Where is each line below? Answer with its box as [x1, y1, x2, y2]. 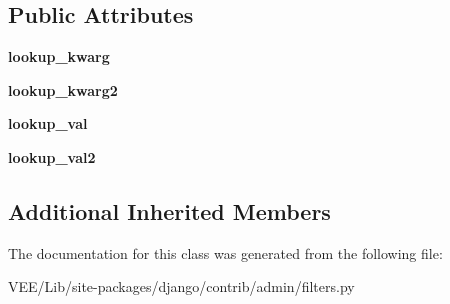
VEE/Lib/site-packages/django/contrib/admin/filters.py [8, 276, 355, 297]
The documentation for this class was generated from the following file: [8, 242, 443, 263]
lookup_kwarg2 [8, 79, 118, 100]
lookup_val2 [8, 146, 96, 167]
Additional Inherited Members [8, 195, 331, 226]
